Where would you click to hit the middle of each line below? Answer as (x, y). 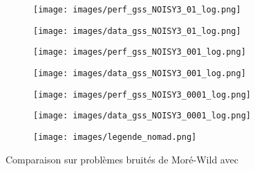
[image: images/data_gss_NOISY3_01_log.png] (137, 31)
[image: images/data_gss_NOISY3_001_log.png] (140, 73)
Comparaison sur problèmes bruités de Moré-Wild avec (122, 159)
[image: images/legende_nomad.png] (115, 137)
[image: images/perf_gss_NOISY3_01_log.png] (137, 10)
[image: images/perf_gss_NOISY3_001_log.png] (140, 52)
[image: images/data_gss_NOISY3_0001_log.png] (142, 116)
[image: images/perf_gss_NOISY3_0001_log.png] (142, 94)
